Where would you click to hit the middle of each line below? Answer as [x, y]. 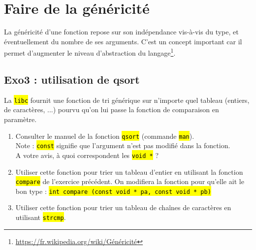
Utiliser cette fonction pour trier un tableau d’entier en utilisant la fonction [129, 172]
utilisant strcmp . [41, 217]
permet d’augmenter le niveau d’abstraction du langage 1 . [90, 52]
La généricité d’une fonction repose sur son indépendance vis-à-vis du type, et [121, 32]
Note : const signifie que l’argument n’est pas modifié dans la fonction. [123, 145]
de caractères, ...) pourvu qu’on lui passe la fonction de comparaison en [112, 109]
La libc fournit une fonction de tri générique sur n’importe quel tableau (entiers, [127, 100]
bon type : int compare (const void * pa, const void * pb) [113, 191]
